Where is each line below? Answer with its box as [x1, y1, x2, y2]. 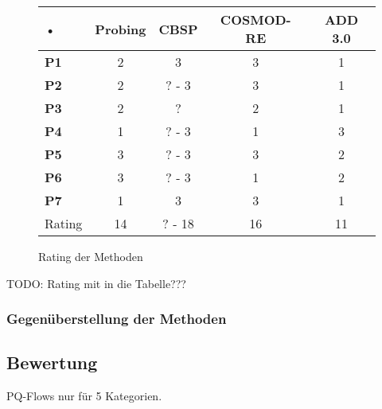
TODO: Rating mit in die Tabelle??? [6, 275, 186, 291]
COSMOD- [220, 10, 291, 29]
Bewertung [6, 350, 98, 375]
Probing [95, 19, 146, 38]
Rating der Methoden [38, 248, 143, 264]
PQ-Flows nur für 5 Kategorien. [6, 388, 162, 404]
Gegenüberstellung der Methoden [6, 309, 227, 329]
